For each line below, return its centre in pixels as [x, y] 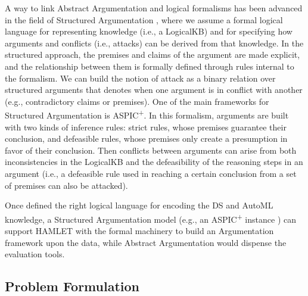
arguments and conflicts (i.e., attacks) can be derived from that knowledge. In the [154, 43]
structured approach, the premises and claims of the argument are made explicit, [153, 54]
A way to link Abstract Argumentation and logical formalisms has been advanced [154, 8]
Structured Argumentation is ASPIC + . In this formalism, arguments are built [147, 114]
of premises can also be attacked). [66, 185]
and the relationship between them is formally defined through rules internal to [150, 66]
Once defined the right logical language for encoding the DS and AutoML [139, 205]
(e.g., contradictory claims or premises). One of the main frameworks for [137, 101]
